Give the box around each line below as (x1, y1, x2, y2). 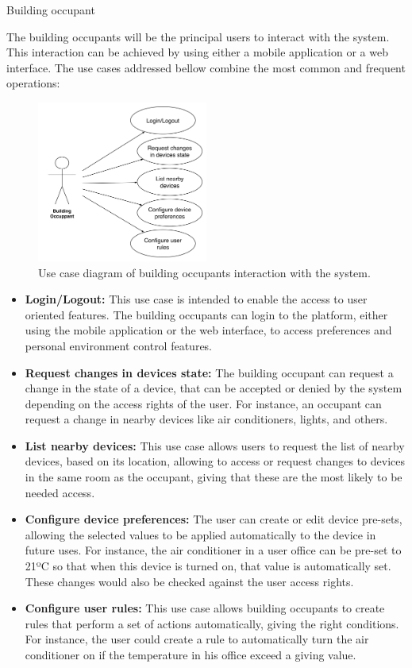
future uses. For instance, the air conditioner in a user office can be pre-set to (25, 542, 402, 558)
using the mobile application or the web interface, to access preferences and (25, 322, 392, 338)
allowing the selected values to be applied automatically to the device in (25, 526, 376, 543)
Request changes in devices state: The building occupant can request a (25, 364, 394, 380)
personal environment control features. (25, 337, 213, 353)
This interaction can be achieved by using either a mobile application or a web (6, 44, 388, 60)
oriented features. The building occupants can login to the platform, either (25, 306, 388, 322)
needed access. (25, 484, 95, 500)
